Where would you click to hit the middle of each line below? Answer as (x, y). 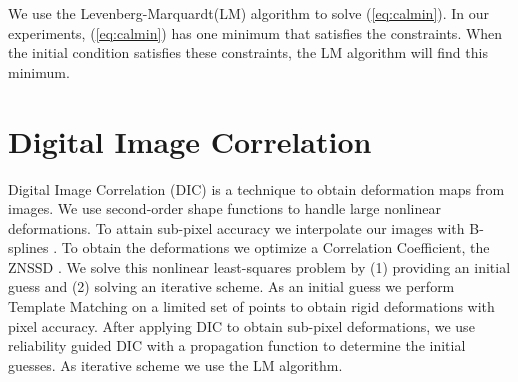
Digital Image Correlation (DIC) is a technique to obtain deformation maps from (256, 188)
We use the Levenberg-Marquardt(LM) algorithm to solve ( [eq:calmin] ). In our (249, 13)
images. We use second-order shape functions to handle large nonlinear (224, 208)
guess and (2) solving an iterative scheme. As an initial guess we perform (231, 286)
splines (28, 247)
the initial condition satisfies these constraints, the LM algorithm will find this (248, 52)
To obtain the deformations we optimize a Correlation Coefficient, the (275, 247)
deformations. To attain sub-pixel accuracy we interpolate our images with (236, 227)
